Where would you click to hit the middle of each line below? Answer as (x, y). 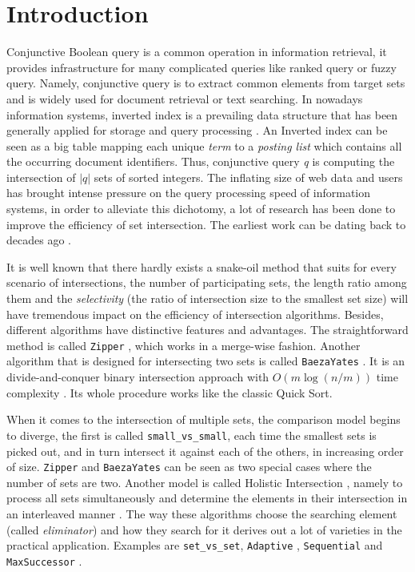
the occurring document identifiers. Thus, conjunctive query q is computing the (201, 161)
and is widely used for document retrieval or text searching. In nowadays (185, 98)
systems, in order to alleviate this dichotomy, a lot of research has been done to (201, 209)
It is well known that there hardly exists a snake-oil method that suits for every (202, 266)
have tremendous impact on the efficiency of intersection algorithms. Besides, (195, 314)
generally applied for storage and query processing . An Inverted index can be (197, 130)
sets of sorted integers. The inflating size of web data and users (248, 177)
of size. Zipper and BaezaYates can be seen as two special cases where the (189, 467)
